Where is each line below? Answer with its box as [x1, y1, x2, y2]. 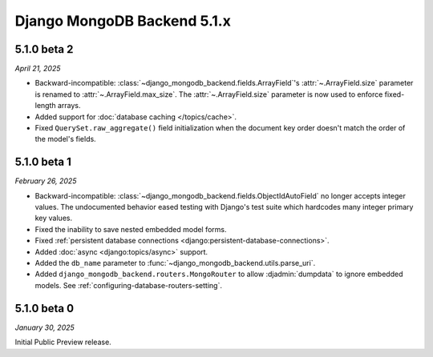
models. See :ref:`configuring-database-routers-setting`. [34, 280, 222, 290]
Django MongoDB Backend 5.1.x [14, 12, 232, 30]
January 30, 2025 [14, 323, 75, 332]
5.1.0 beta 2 [14, 42, 74, 56]
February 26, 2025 [14, 176, 77, 186]
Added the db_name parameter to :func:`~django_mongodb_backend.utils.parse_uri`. [34, 259, 316, 268]
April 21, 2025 [14, 64, 61, 74]
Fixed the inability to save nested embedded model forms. [34, 224, 228, 234]
